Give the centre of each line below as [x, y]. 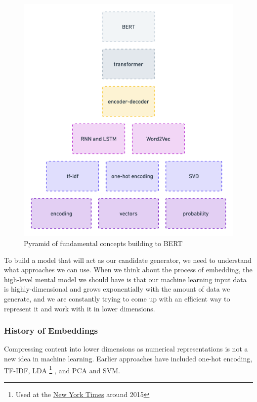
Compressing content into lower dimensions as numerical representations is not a [126, 349]
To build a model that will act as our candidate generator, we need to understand [128, 260]
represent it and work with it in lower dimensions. [80, 308]
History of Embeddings [51, 330]
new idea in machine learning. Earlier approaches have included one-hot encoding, [128, 358]
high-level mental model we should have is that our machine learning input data [125, 279]
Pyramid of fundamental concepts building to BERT [103, 243]
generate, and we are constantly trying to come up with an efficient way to [117, 298]
